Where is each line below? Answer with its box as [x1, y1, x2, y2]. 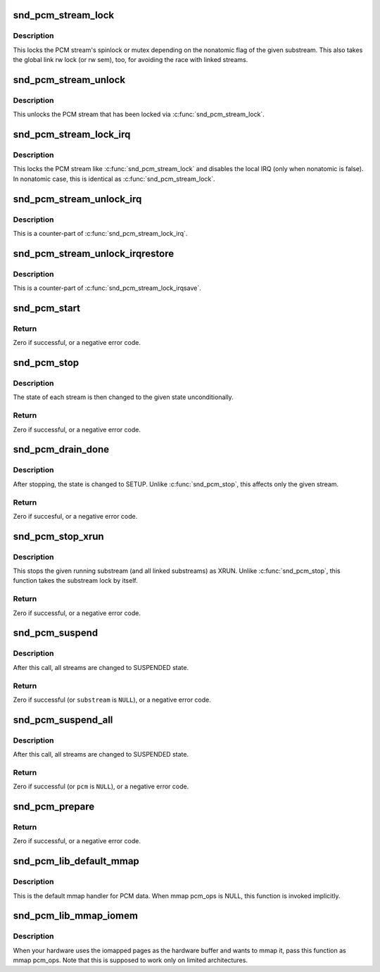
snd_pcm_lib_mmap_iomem [13, 910, 139, 922]
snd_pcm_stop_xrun [13, 530, 105, 542]
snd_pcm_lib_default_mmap [13, 855, 140, 867]
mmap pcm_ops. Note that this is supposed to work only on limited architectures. [13, 956, 248, 964]
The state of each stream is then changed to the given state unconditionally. [13, 393, 234, 401]
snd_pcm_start [13, 302, 81, 314]
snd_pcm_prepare [13, 801, 95, 813]
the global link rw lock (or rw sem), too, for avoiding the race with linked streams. [13, 56, 248, 64]
